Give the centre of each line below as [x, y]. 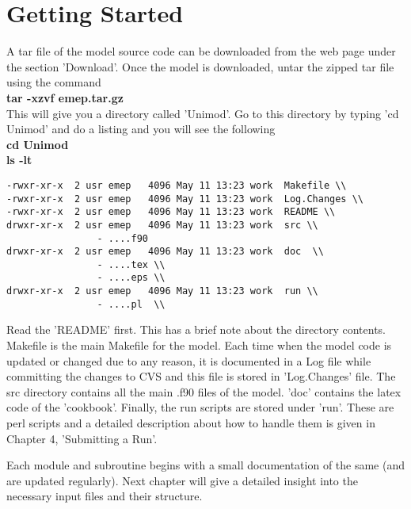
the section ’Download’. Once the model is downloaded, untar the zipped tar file [200, 66]
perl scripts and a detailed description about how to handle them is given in [191, 423]
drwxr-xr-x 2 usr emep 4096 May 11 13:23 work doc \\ [165, 252]
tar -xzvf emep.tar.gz [65, 97]
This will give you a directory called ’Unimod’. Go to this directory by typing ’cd [203, 113]
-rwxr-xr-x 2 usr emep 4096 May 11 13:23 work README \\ [171, 212]
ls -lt [19, 160]
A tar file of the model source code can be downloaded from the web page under [201, 51]
